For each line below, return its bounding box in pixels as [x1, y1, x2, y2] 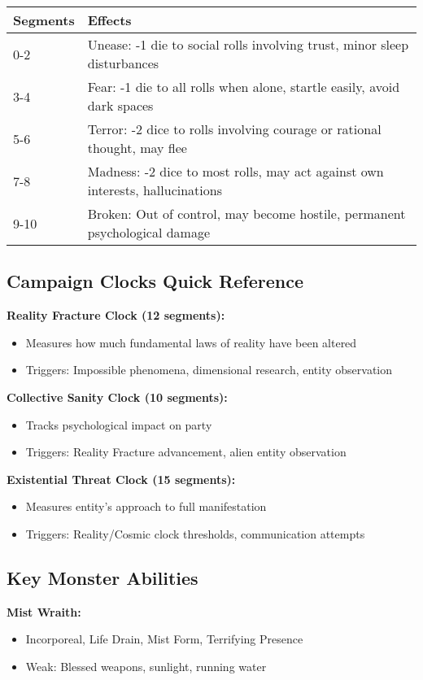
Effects [87, 11, 132, 29]
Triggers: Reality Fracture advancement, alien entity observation [25, 443, 347, 460]
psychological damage [87, 223, 211, 242]
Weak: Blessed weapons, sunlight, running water [25, 657, 267, 674]
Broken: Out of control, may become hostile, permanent [87, 204, 406, 223]
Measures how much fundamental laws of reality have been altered [25, 333, 357, 351]
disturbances [87, 54, 159, 72]
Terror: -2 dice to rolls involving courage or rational [87, 120, 382, 138]
